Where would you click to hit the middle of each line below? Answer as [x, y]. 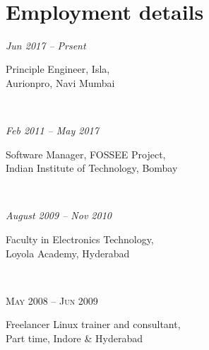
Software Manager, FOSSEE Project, [86, 154]
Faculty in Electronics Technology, [80, 239]
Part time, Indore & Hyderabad [74, 338]
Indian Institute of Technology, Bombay [92, 168]
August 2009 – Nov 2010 [59, 215]
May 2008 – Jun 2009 [52, 300]
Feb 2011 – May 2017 [52, 130]
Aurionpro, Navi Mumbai [60, 82]
